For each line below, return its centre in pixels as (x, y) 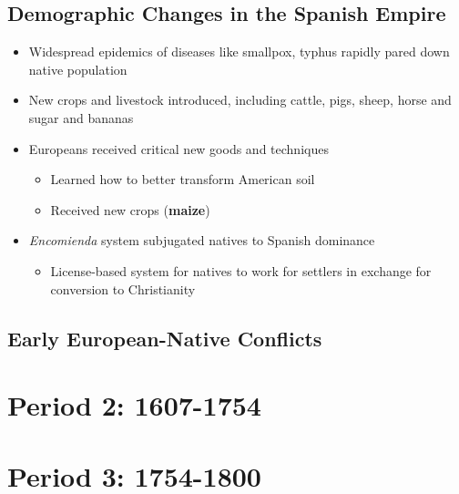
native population (78, 69)
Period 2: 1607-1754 (134, 405)
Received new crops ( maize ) (130, 209)
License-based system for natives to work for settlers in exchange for (241, 270)
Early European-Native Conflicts (165, 338)
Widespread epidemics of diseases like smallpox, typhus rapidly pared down (239, 51)
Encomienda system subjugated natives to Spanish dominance (202, 240)
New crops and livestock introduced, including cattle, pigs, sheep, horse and (240, 100)
